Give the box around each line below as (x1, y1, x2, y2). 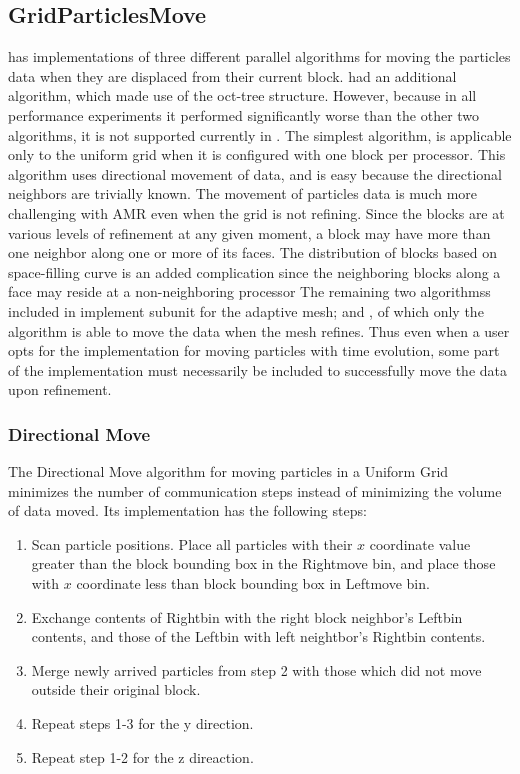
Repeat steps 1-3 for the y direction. (31, 713, 254, 734)
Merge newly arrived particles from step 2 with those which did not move (31, 659, 482, 680)
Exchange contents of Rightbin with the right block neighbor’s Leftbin (31, 606, 463, 627)
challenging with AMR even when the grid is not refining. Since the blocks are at (8, 202, 505, 223)
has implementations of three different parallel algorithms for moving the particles (8, 46, 511, 67)
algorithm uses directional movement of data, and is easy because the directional (8, 163, 502, 184)
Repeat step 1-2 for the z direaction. (31, 746, 254, 767)
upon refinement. (8, 379, 112, 400)
